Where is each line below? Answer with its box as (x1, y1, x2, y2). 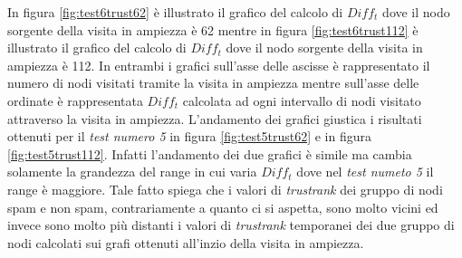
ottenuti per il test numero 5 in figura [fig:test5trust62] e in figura (7, 127, 371, 146)
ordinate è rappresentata (7, 91, 143, 110)
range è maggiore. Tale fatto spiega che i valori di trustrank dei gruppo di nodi (7, 179, 443, 198)
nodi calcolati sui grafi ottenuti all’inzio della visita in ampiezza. (7, 233, 364, 252)
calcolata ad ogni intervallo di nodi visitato (182, 91, 421, 110)
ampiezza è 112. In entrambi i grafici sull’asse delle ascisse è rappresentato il (7, 55, 430, 74)
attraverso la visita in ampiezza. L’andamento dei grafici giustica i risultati (7, 109, 422, 128)
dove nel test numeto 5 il (296, 162, 434, 181)
